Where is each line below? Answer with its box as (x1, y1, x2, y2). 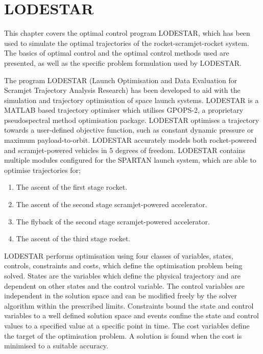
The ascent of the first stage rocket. (16, 182, 128, 192)
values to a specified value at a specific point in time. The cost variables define (4, 320, 250, 331)
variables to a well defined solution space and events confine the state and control (4, 310, 259, 321)
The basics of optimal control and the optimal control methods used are (4, 47, 229, 58)
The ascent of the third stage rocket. (16, 233, 131, 244)
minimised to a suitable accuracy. (4, 340, 108, 351)
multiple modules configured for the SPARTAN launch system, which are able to (4, 155, 256, 165)
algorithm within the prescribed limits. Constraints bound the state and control (4, 300, 254, 311)
